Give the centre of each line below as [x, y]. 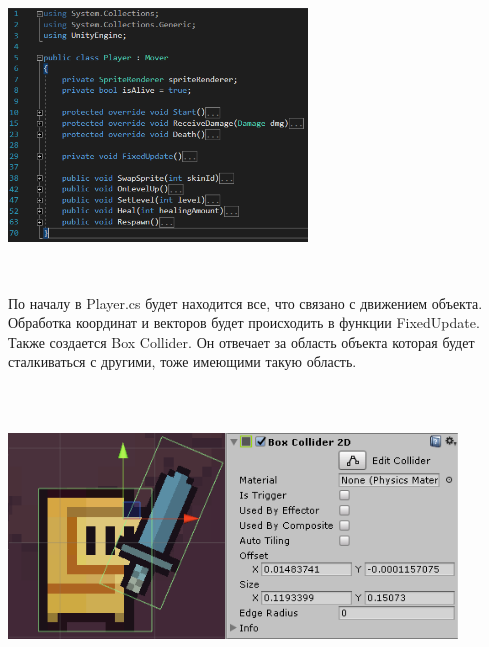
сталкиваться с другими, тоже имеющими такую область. [182, 361]
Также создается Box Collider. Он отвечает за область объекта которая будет [241, 341]
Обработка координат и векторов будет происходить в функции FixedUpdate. [244, 322]
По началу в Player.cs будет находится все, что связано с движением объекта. [245, 302]
